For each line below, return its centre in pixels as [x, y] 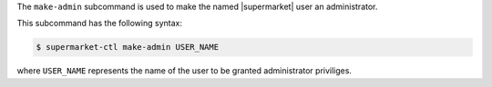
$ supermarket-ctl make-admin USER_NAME [127, 47]
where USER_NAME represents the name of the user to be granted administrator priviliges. [184, 71]
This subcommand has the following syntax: [99, 24]
